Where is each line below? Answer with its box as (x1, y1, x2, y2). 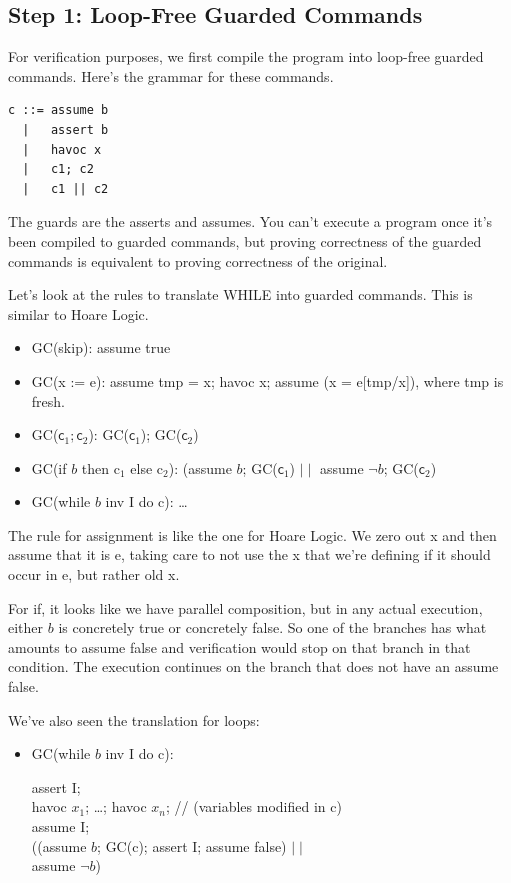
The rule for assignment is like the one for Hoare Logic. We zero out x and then (8, 524, 497, 545)
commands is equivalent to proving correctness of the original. (8, 250, 388, 271)
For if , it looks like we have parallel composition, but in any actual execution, (8, 597, 483, 618)
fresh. (31, 390, 65, 411)
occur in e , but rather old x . (8, 564, 180, 585)
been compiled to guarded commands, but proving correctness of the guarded (8, 230, 482, 251)
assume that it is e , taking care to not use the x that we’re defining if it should (8, 544, 491, 565)
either (8, 617, 44, 638)
